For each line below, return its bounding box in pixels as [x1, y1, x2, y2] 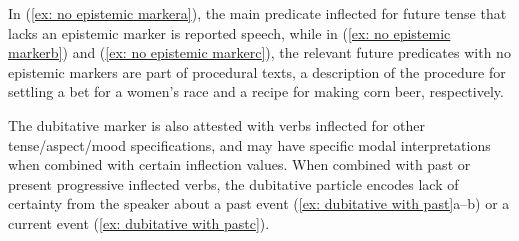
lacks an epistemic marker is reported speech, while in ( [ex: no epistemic [8, 22, 451, 43]
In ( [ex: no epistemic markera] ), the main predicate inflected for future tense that [8, 3, 507, 23]
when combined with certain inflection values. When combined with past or [8, 154, 471, 175]
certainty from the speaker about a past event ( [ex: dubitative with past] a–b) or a [8, 193, 510, 214]
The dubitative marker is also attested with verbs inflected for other [8, 114, 425, 135]
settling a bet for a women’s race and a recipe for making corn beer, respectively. [8, 81, 504, 102]
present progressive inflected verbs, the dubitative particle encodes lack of [8, 173, 459, 194]
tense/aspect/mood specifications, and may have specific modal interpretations [8, 134, 491, 155]
